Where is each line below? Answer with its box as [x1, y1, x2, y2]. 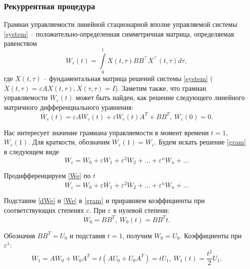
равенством [4, 38, 37, 48]
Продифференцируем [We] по [4, 170, 91, 181]
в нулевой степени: [113, 205, 170, 215]
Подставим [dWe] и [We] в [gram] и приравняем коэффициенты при [4, 195, 205, 206]
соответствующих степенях [4, 205, 84, 215]
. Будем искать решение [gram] [154, 137, 246, 147]
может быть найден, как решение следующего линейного [76, 92, 245, 103]
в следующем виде [4, 146, 59, 156]
